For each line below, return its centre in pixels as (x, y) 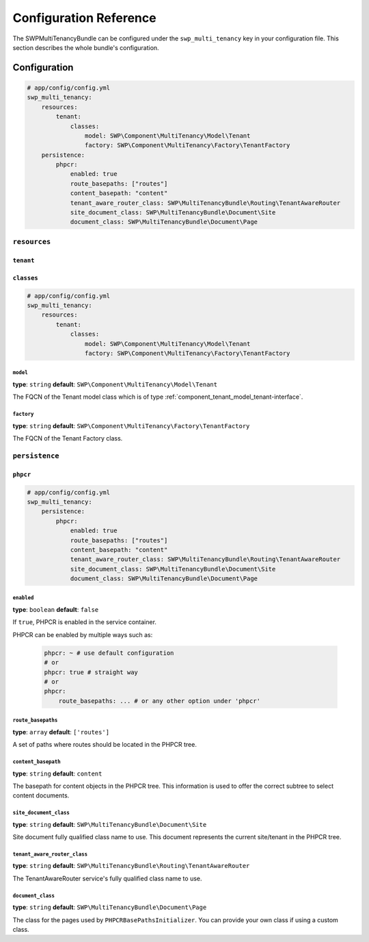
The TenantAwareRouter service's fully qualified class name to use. (107, 878)
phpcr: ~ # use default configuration (109, 653)
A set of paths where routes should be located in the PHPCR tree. (105, 745)
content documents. (41, 795)
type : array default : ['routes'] (61, 732)
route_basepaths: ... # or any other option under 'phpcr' (160, 701)
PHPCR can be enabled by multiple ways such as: (83, 634)
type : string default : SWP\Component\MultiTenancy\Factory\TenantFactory (131, 425)
